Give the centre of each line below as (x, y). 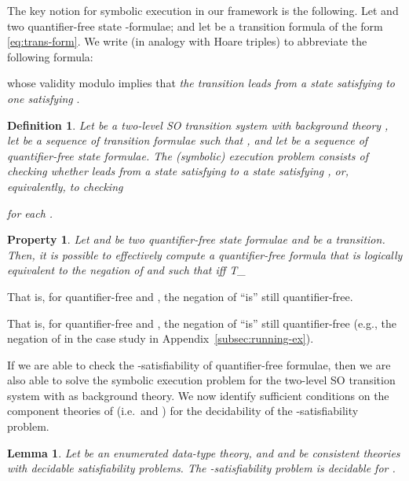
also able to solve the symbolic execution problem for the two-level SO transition (201, 380)
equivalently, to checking (65, 186)
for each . (30, 213)
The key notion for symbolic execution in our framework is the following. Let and (203, 10)
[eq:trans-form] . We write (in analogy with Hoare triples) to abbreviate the (187, 41)
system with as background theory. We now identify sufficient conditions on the (198, 395)
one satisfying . (44, 98)
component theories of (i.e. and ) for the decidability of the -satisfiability (183, 411)
